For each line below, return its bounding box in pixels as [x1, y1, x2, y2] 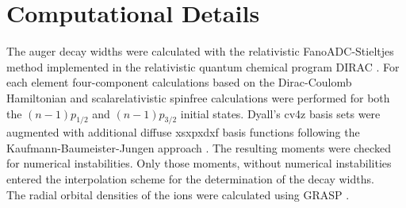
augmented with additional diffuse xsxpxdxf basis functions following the [6, 124, 360, 141]
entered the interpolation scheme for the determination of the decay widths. [6, 171, 374, 187]
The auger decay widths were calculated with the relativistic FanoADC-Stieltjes [6, 43, 394, 60]
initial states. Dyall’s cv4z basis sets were [180, 105, 381, 121]
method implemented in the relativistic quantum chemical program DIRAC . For [6, 58, 400, 75]
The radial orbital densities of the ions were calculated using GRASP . [6, 186, 350, 202]
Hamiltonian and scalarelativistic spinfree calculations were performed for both [6, 89, 390, 106]
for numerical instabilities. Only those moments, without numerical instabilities [6, 155, 392, 171]
